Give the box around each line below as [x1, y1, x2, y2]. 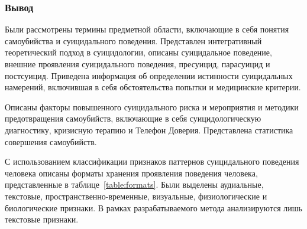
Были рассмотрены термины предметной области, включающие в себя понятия [5, 23, 289, 35]
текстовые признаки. [5, 213, 79, 225]
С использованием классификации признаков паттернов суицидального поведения [5, 155, 299, 168]
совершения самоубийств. [5, 135, 97, 148]
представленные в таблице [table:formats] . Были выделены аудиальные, [5, 178, 264, 191]
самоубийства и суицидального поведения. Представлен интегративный [5, 34, 262, 47]
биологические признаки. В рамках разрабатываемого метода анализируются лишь [5, 201, 302, 214]
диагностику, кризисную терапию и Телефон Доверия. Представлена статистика [5, 123, 293, 136]
